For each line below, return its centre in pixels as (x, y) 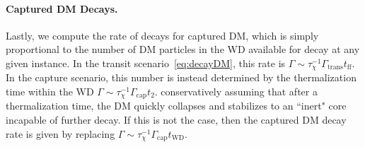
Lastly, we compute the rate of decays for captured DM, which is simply (162, 35)
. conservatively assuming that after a (236, 92)
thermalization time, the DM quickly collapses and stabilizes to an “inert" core (176, 106)
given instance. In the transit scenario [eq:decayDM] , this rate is (146, 63)
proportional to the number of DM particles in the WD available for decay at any (183, 49)
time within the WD (50, 92)
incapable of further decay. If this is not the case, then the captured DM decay (176, 120)
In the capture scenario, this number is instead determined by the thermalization (181, 77)
